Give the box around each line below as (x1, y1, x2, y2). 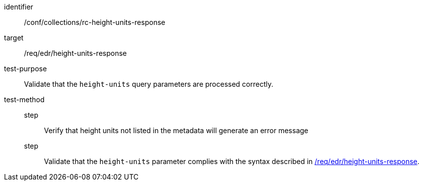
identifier (4, 2, 33, 11)
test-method (4, 95, 44, 104)
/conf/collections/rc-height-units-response (24, 18, 165, 26)
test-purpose (4, 64, 47, 73)
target (4, 33, 23, 42)
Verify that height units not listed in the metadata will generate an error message (44, 126, 308, 135)
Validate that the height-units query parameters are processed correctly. (24, 80, 273, 88)
